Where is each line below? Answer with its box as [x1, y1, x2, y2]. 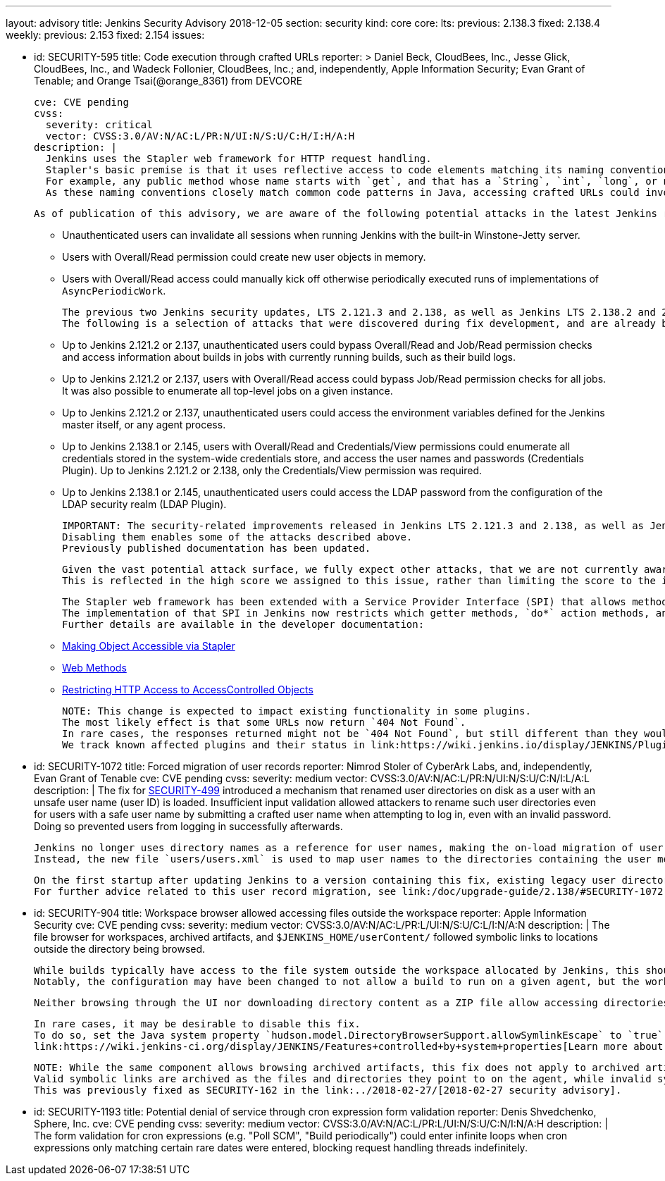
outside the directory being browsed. [34, 943, 206, 955]
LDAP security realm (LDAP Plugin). [62, 498, 227, 510]
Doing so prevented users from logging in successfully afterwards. [34, 820, 343, 832]
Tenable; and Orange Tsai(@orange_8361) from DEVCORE [34, 75, 303, 87]
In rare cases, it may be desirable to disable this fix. [34, 1018, 361, 1029]
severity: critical [45, 119, 153, 130]
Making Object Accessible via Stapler [62, 640, 235, 652]
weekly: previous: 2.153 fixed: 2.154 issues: [6, 29, 205, 41]
